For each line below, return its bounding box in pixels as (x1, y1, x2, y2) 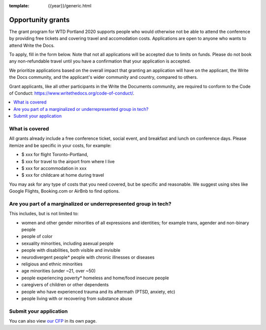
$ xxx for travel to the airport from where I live (21, 158, 115, 165)
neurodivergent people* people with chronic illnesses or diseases (21, 254, 155, 260)
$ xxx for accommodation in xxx (21, 165, 87, 171)
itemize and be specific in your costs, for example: (9, 142, 112, 148)
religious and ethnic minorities (21, 261, 83, 267)
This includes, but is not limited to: (9, 211, 79, 217)
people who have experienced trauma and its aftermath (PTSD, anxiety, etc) (21, 289, 175, 295)
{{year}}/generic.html (48, 3, 92, 8)
